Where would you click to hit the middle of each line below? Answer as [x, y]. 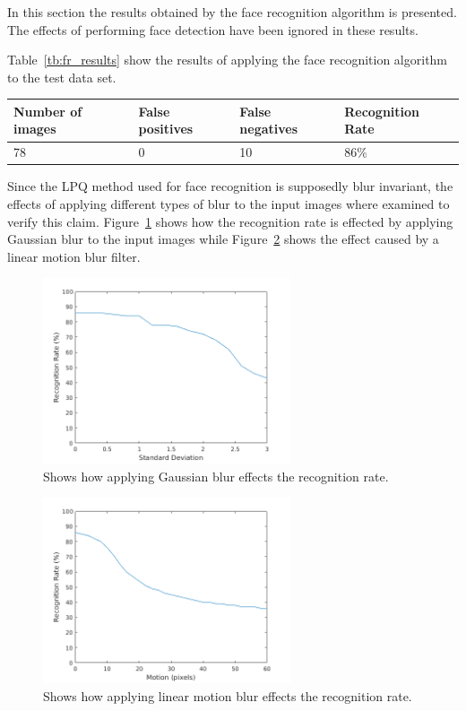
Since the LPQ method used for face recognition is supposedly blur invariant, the [230, 186]
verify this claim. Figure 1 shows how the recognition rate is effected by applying [230, 221]
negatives [269, 129]
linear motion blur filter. [74, 256]
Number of [48, 111]
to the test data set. [62, 77]
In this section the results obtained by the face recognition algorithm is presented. [232, 12]
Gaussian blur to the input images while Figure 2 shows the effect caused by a [223, 239]
